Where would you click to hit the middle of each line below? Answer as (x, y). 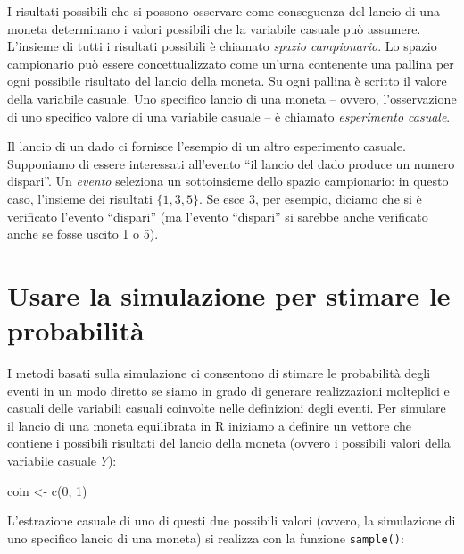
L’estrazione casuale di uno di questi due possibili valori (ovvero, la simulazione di (232, 520)
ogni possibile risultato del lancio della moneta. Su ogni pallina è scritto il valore (227, 81)
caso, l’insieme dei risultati (80, 198)
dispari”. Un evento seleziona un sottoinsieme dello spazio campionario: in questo (228, 181)
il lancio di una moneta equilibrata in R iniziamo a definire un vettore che (209, 425)
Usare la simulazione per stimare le (229, 294)
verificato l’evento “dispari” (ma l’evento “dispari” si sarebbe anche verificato (218, 216)
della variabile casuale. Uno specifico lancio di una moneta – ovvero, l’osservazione (232, 98)
